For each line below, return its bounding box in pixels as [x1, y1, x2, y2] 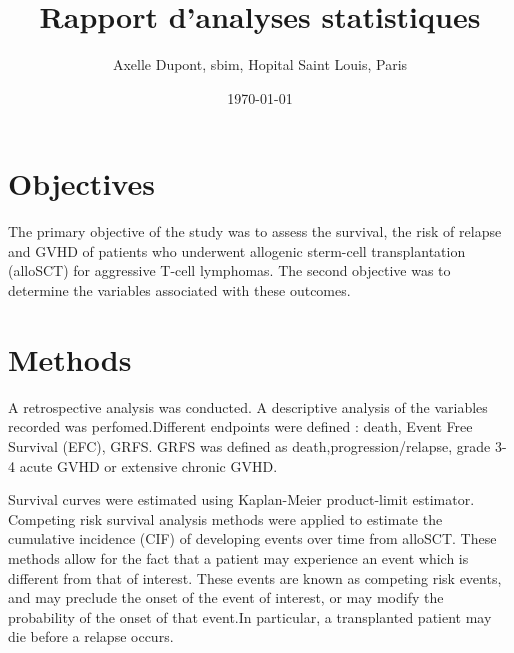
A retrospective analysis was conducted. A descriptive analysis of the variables [8, 396, 488, 417]
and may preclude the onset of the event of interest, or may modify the [8, 587, 444, 608]
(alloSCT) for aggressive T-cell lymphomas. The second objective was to [8, 260, 451, 281]
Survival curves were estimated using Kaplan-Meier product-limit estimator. [8, 489, 475, 510]
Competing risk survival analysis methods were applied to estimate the [8, 508, 443, 529]
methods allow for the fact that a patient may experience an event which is [8, 547, 469, 568]
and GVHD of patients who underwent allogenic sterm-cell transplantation [8, 240, 466, 261]
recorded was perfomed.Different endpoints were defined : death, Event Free [8, 416, 473, 437]
